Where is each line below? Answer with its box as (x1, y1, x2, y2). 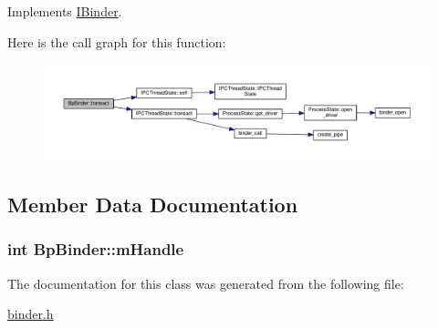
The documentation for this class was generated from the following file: (7, 273, 404, 292)
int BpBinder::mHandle (7, 238, 184, 261)
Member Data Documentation (7, 190, 298, 219)
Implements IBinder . (7, 2, 122, 20)
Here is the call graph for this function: (7, 32, 226, 51)
